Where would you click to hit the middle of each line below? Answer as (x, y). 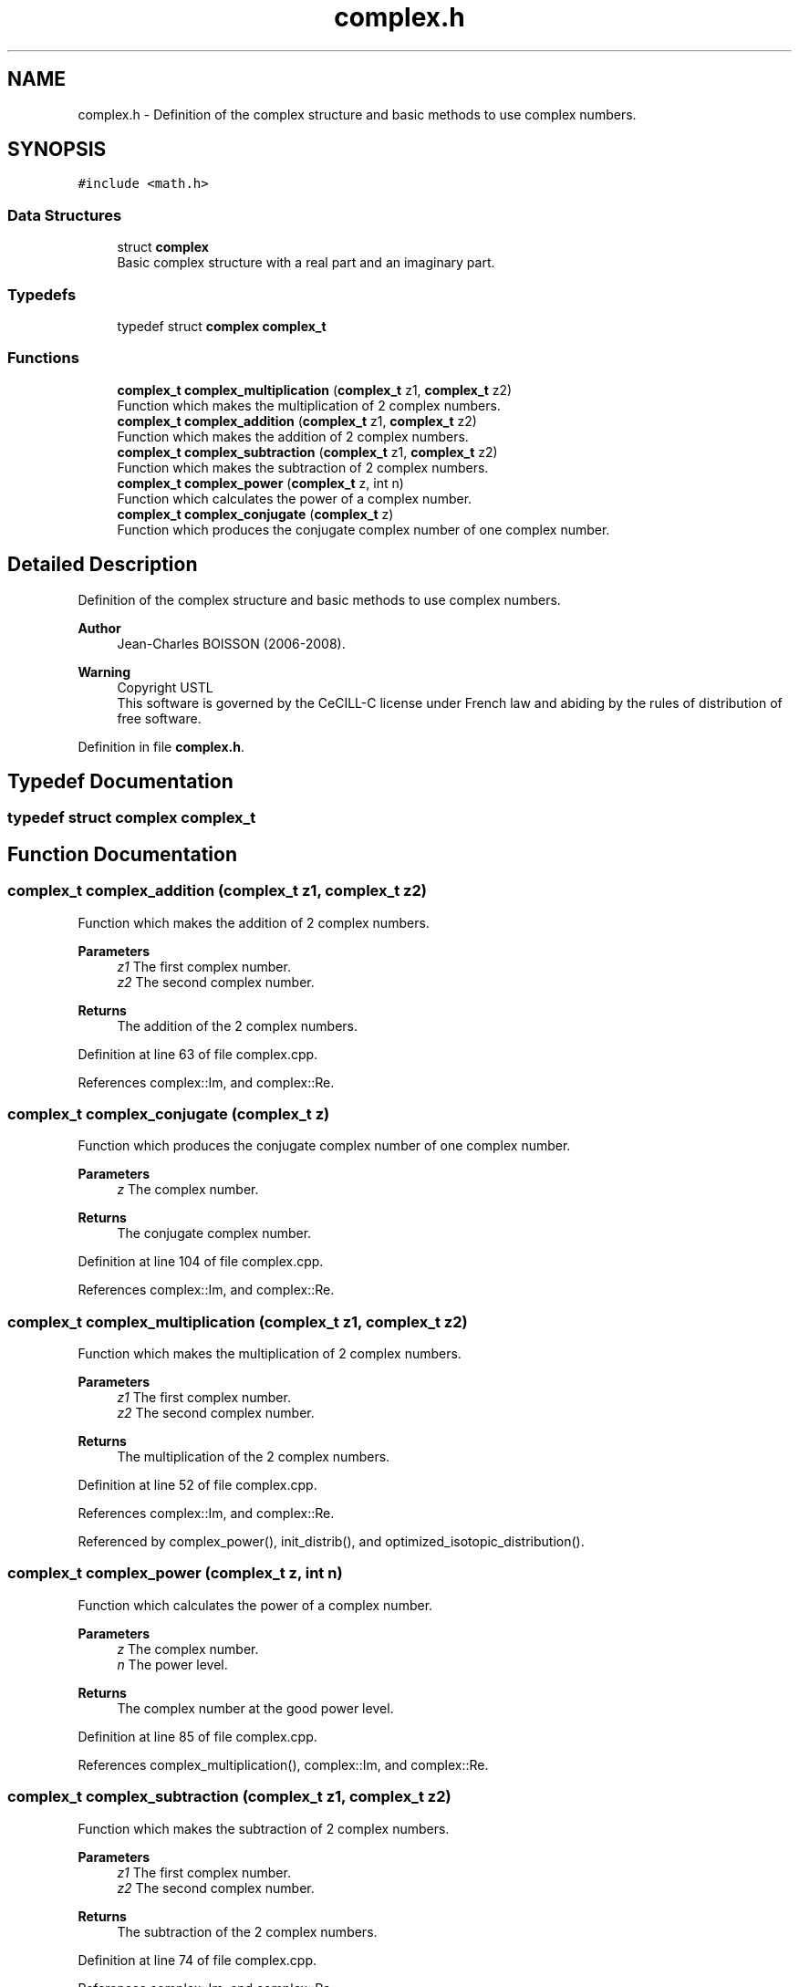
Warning (104, 671)
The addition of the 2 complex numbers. (238, 1025)
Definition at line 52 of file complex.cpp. (197, 1485)
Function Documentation (122, 854)
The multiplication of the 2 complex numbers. (254, 1457)
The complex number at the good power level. (255, 1708)
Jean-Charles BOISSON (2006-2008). (231, 643)
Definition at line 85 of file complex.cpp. (197, 1736)
